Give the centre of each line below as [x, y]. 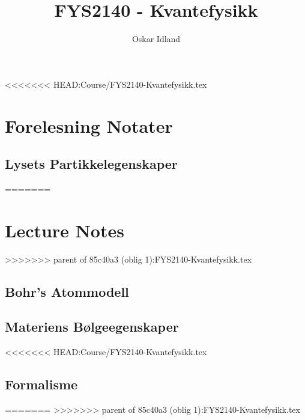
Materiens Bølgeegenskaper [92, 327]
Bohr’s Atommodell [67, 291]
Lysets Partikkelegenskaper [91, 164]
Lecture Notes [65, 230]
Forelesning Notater [89, 125]
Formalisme [41, 384]
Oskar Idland [156, 39]
